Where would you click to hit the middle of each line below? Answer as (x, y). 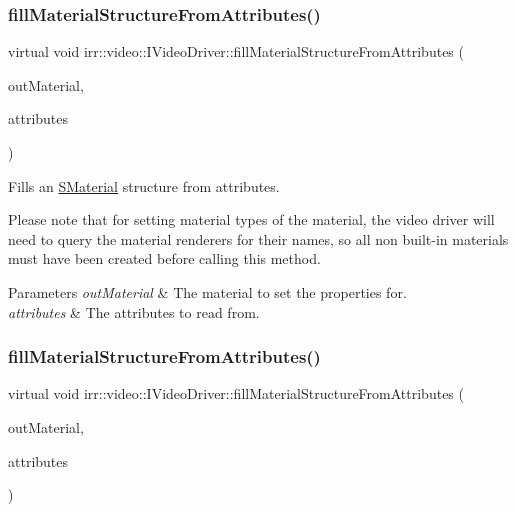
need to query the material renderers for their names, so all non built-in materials (258, 238)
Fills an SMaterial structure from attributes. (144, 185)
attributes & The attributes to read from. (134, 311)
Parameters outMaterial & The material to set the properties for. (207, 291)
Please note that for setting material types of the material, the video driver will (251, 219)
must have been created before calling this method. (164, 258)
